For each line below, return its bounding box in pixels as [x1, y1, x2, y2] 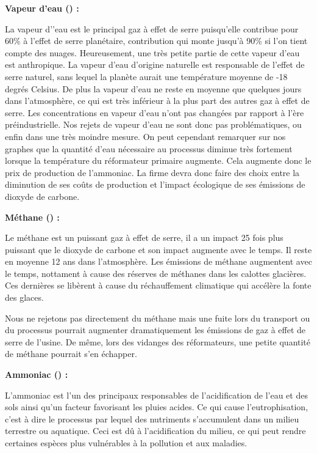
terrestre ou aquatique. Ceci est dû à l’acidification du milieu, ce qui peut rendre [5, 424, 306, 437]
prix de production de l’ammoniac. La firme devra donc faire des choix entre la [5, 166, 300, 179]
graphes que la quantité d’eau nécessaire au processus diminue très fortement [5, 142, 293, 155]
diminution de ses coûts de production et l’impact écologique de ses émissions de [5, 178, 305, 191]
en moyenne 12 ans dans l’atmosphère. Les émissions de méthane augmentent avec [5, 255, 312, 268]
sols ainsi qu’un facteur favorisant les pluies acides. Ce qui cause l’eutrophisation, [5, 400, 308, 413]
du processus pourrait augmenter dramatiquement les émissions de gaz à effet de [5, 323, 306, 336]
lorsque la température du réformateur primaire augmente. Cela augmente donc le [5, 154, 312, 167]
